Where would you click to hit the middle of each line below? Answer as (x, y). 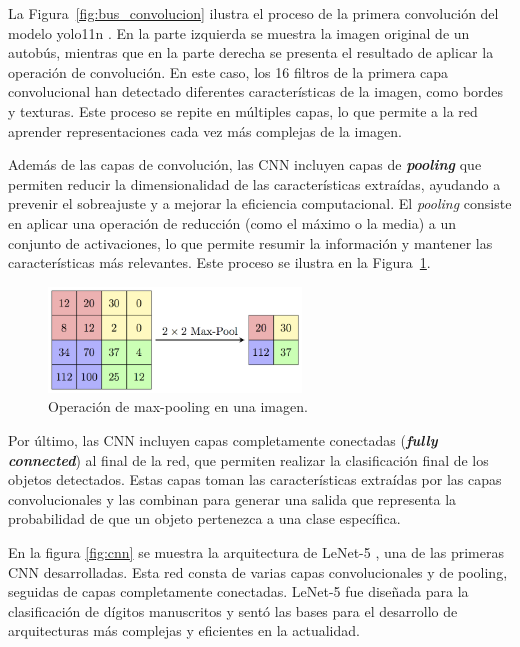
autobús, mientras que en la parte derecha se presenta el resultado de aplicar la (251, 52)
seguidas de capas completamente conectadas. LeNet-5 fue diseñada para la (238, 591)
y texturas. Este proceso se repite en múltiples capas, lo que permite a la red (243, 110)
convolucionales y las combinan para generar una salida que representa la (232, 498)
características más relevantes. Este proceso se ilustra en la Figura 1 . (219, 262)
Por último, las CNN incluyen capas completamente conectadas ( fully (223, 440)
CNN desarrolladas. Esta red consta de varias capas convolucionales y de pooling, (258, 571)
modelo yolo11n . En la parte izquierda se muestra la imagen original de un (239, 32)
